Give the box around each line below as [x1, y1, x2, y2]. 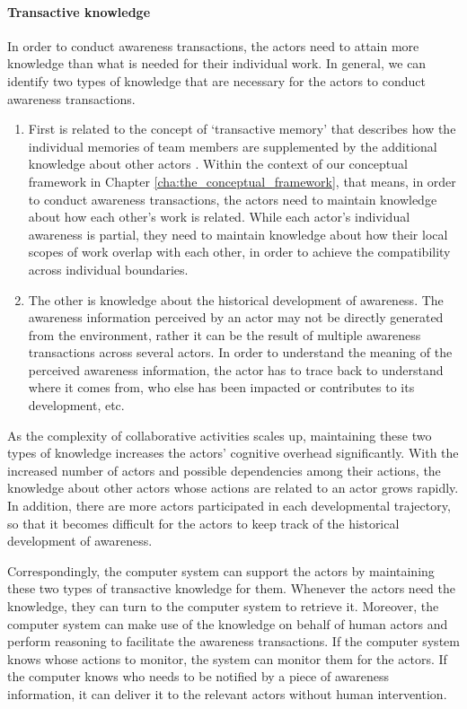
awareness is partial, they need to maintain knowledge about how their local [28, 224, 448, 243]
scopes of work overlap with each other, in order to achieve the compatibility [28, 242, 451, 261]
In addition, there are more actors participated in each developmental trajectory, [7, 496, 451, 515]
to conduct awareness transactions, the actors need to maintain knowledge [28, 189, 437, 208]
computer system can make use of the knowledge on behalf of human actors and [7, 614, 448, 633]
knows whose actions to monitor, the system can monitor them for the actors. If [7, 649, 447, 668]
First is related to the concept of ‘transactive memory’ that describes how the [28, 119, 456, 138]
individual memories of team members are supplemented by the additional [28, 136, 437, 155]
